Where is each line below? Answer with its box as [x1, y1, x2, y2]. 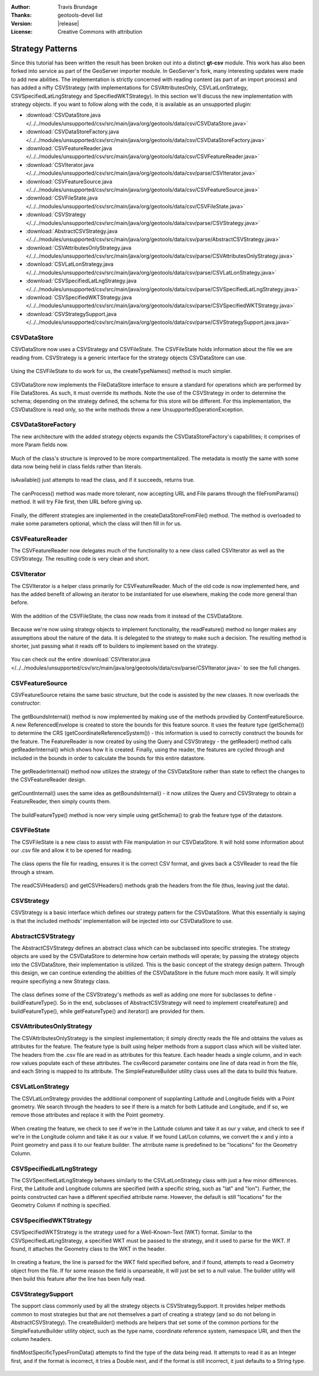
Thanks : [11, 12, 32, 19]
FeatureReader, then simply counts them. [11, 798, 112, 805]
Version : [11, 20, 32, 27]
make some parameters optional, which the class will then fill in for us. [11, 520, 182, 527]
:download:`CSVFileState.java [25, 194, 98, 201]
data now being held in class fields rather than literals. [11, 462, 143, 470]
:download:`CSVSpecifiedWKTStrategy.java [25, 294, 132, 301]
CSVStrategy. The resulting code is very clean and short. [11, 555, 150, 562]
